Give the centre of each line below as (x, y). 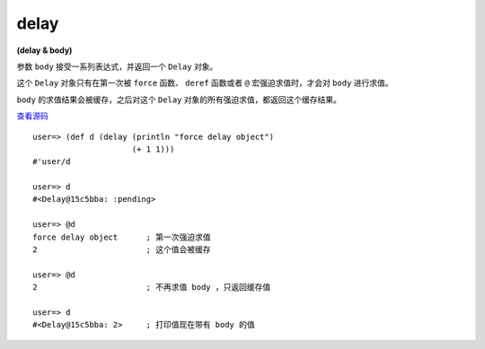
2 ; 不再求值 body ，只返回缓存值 (152, 288)
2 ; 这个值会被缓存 (122, 250)
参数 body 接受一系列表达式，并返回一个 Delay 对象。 (117, 66)
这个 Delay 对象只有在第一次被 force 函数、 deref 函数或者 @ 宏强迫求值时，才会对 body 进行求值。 (205, 83)
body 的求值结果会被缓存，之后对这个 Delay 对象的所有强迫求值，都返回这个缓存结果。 (179, 100)
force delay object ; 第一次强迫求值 (122, 237)
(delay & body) (44, 50)
